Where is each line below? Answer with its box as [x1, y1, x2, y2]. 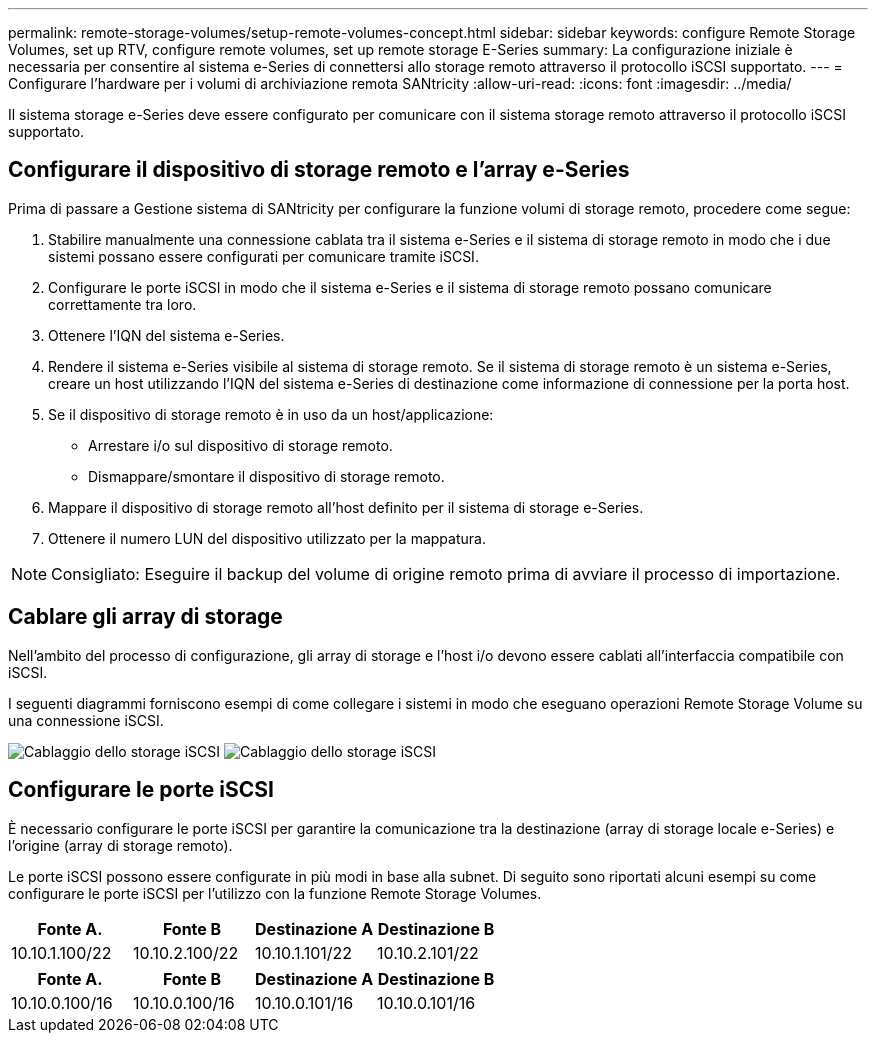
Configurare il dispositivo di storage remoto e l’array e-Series [8, 157, 630, 183]
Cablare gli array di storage [8, 604, 283, 630]
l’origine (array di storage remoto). [8, 836, 233, 854]
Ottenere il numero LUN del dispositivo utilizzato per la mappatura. [48, 529, 486, 547]
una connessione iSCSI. [8, 711, 164, 729]
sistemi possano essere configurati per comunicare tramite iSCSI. [48, 247, 479, 265]
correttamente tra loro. [48, 295, 197, 313]
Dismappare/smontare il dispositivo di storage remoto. [88, 467, 445, 485]
